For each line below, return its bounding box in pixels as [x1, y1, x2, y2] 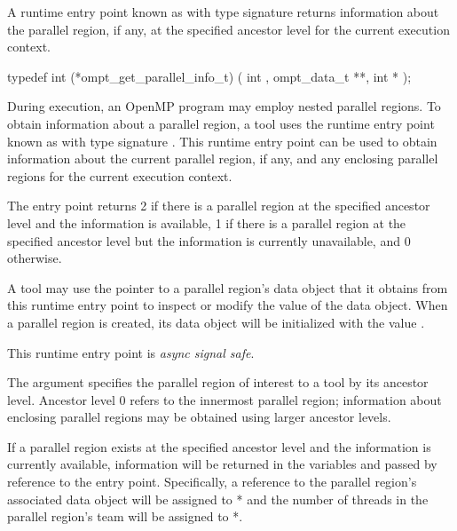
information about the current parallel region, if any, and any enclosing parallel [7, 149, 438, 168]
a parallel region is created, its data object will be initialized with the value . [7, 313, 425, 331]
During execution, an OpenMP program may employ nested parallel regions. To [7, 97, 441, 115]
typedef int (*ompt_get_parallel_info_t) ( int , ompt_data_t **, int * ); [7, 67, 412, 85]
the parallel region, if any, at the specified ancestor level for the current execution [7, 20, 450, 38]
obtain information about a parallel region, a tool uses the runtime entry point [7, 114, 435, 132]
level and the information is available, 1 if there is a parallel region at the [7, 213, 406, 232]
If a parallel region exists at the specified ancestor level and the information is [7, 437, 431, 456]
